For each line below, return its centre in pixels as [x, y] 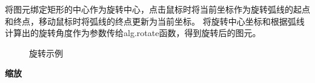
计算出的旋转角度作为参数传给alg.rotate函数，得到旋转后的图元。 [133, 33]
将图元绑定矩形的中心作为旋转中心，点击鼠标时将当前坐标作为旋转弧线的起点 [157, 9]
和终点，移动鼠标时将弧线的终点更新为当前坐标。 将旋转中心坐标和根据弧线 [155, 21]
